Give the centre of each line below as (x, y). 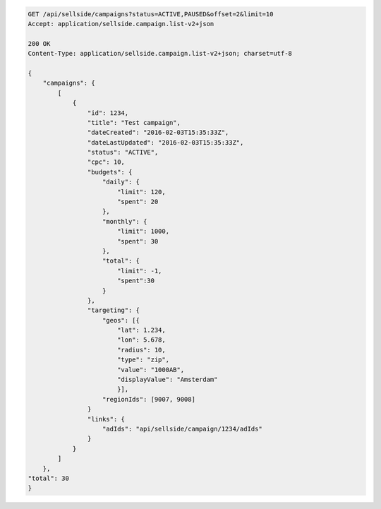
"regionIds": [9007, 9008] (149, 399)
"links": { (106, 419)
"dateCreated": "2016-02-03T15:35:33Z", (158, 133)
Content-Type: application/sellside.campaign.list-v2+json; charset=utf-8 (160, 54)
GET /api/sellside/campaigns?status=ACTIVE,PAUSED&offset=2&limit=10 (151, 14)
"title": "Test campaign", (134, 122)
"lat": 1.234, (141, 330)
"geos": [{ (121, 320)
